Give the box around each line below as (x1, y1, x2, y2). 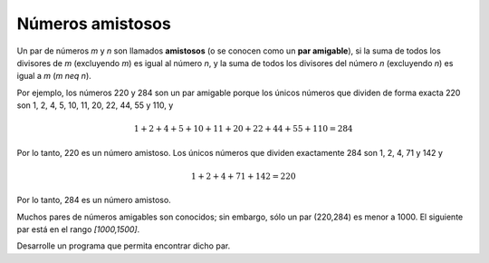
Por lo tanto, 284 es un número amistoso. (16, 195, 171, 206)
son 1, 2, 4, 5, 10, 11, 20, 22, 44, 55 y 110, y (16, 100, 174, 111)
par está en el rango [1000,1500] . (16, 224, 140, 235)
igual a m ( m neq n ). (16, 71, 92, 82)
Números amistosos (16, 14, 171, 34)
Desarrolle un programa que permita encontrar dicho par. (16, 240, 231, 251)
